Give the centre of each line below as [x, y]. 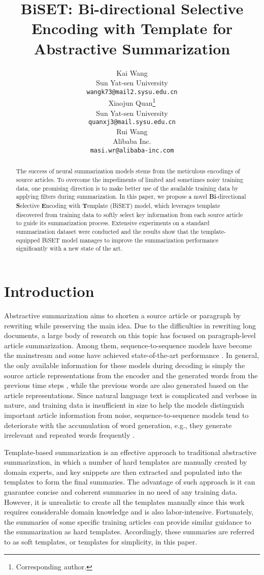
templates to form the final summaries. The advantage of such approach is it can [130, 482]
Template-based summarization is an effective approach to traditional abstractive [130, 452]
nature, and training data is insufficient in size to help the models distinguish [124, 405]
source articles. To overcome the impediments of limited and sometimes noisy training [129, 180]
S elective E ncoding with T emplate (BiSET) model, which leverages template [118, 206]
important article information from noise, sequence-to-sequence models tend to [126, 415]
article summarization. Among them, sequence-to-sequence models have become [128, 345]
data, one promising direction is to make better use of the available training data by [127, 188]
